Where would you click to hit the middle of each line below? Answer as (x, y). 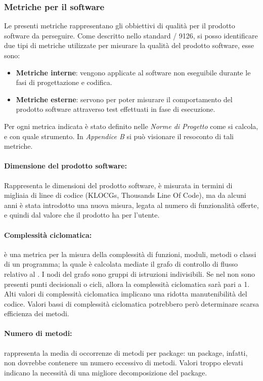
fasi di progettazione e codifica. (64, 82)
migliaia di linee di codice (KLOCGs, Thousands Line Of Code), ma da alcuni (125, 195)
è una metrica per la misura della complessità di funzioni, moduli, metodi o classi (130, 254)
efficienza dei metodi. (37, 313)
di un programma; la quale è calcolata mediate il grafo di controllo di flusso (121, 264)
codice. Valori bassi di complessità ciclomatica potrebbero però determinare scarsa (131, 303)
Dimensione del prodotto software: (65, 166)
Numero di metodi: (38, 333)
